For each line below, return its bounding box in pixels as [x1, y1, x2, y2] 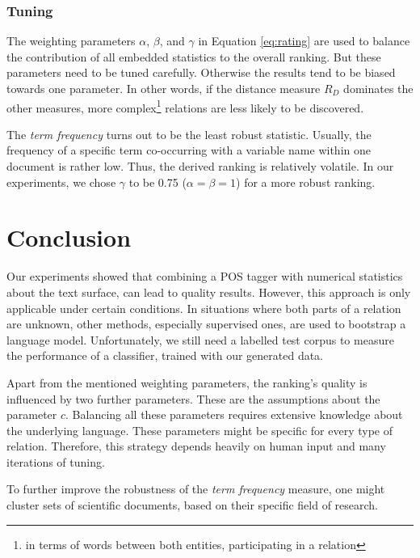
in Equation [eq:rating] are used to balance [198, 32, 410, 49]
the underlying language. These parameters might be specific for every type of [6, 421, 393, 438]
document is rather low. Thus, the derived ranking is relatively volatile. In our [6, 158, 394, 175]
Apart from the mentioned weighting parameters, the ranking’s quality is [6, 374, 367, 391]
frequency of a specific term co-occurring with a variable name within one [6, 142, 371, 159]
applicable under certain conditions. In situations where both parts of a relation [6, 299, 401, 316]
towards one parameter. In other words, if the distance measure [6, 80, 321, 96]
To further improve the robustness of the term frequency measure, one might [6, 480, 385, 497]
